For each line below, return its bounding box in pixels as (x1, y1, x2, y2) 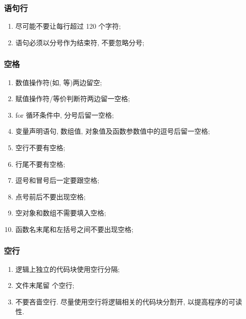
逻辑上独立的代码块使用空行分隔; (15, 264, 120, 274)
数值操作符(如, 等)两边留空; (15, 77, 102, 87)
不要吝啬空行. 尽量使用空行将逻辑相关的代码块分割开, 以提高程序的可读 (15, 296, 242, 306)
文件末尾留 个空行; (15, 280, 75, 290)
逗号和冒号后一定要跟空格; (15, 175, 99, 185)
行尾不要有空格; (15, 159, 65, 169)
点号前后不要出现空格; (15, 191, 86, 201)
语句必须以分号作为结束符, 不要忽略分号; (15, 37, 145, 47)
